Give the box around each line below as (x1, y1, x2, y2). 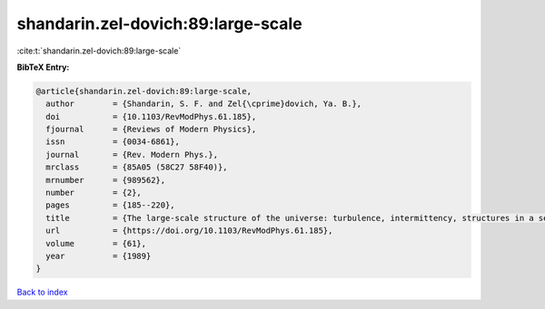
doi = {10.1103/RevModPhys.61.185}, (45, 111, 257, 121)
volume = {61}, (45, 238, 147, 248)
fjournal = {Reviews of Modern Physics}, (45, 124, 257, 135)
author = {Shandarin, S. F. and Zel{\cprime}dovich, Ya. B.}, (45, 99, 362, 109)
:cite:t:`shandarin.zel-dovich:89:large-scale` (16, 45, 182, 56)
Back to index (16, 286, 68, 298)
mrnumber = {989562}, (45, 175, 166, 185)
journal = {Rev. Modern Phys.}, (45, 150, 218, 159)
